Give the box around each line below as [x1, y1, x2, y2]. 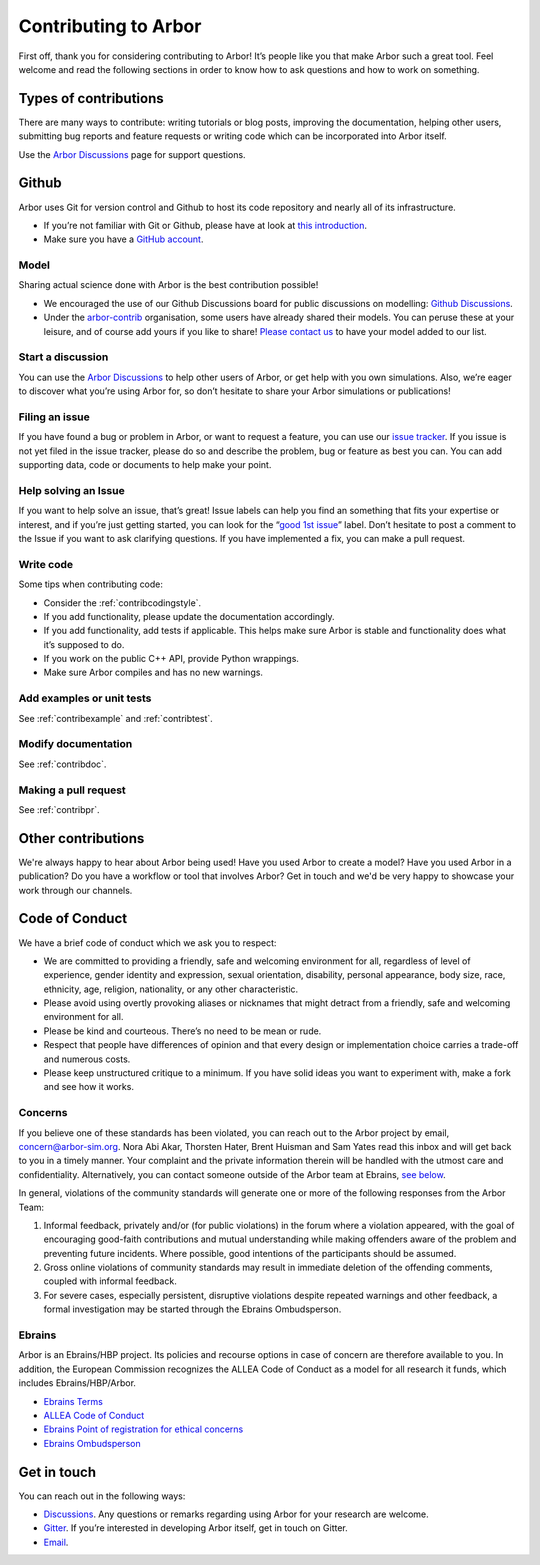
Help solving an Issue [18, 483, 125, 497]
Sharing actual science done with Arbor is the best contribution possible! [18, 279, 319, 291]
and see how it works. [43, 1081, 135, 1093]
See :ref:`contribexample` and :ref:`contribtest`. [18, 712, 214, 724]
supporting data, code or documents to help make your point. [18, 459, 272, 471]
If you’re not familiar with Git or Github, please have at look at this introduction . [43, 219, 368, 231]
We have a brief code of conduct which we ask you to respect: [18, 936, 277, 949]
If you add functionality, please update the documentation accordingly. [43, 610, 335, 622]
